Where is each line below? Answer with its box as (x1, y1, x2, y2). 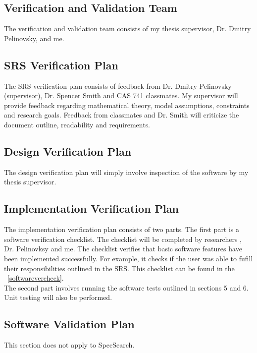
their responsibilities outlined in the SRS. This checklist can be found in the (4, 263, 235, 273)
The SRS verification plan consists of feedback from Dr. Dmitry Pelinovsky (4, 80, 232, 91)
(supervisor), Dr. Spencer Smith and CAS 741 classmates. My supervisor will (4, 90, 238, 101)
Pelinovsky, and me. (4, 33, 64, 43)
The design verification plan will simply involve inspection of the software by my (4, 167, 249, 177)
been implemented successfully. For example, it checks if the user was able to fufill (4, 253, 253, 263)
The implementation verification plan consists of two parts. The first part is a (4, 224, 240, 235)
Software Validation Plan (4, 316, 135, 332)
